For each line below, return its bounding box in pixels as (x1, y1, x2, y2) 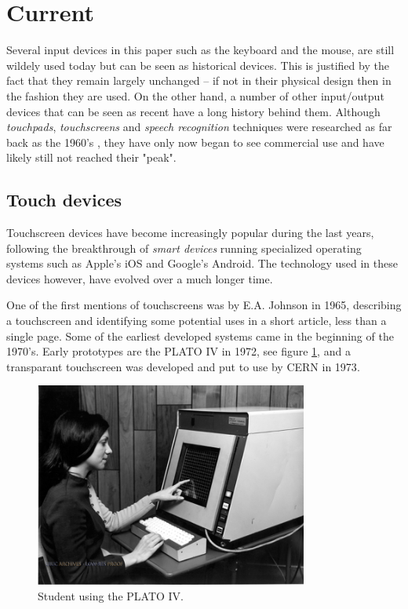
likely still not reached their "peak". (6, 149, 177, 166)
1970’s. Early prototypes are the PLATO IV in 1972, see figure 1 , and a (6, 343, 351, 359)
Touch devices (6, 188, 122, 212)
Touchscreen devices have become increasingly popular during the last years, (6, 224, 374, 241)
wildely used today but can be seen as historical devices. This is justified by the (6, 57, 389, 73)
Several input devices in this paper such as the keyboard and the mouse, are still (6, 42, 395, 58)
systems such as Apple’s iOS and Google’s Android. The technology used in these (6, 255, 398, 272)
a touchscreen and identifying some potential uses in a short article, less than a (6, 312, 387, 329)
